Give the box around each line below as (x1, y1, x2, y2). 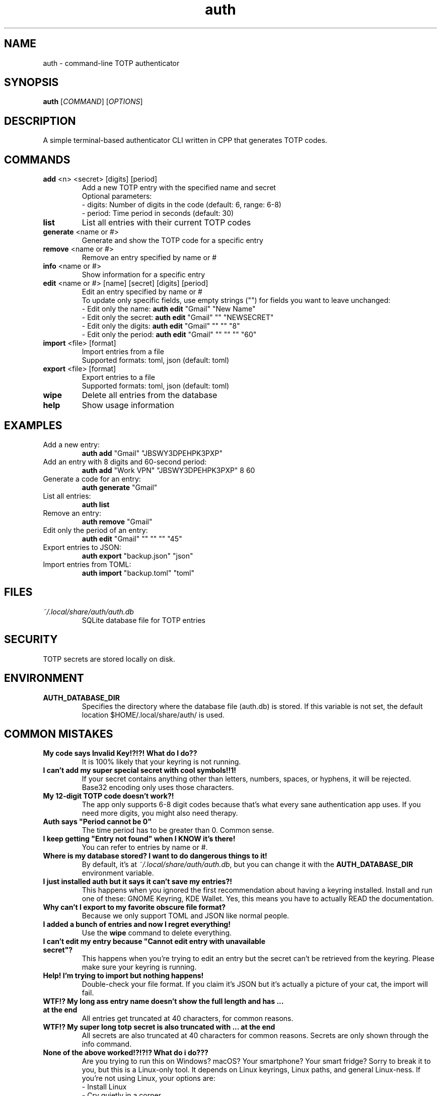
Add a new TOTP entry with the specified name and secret (82, 183, 276, 192)
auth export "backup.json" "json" (82, 551, 193, 560)
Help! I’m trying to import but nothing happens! (43, 971, 204, 980)
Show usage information (82, 400, 174, 411)
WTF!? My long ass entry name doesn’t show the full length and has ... (43, 997, 284, 1006)
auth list (82, 500, 110, 509)
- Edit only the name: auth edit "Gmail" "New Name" (82, 304, 256, 314)
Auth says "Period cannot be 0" (43, 817, 152, 826)
